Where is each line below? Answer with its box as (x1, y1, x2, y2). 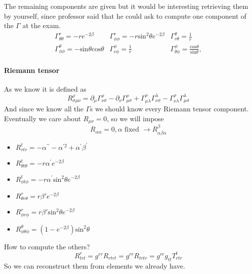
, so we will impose (107, 113, 164, 123)
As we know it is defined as (4, 83, 86, 94)
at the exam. (22, 20, 61, 31)
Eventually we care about (4, 113, 81, 123)
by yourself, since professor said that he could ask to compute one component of (4, 10, 247, 21)
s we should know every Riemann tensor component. (90, 103, 249, 114)
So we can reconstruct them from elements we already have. (4, 260, 185, 271)
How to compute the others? (4, 241, 90, 251)
